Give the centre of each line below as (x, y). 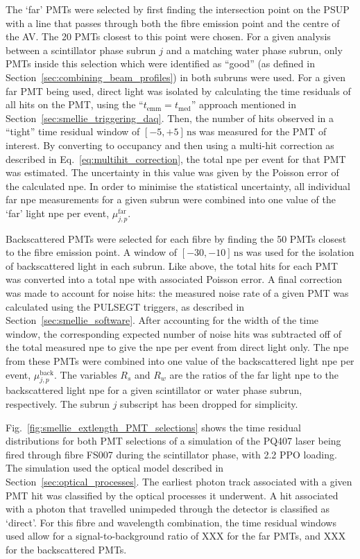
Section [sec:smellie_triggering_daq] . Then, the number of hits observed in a (170, 118)
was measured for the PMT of (263, 131)
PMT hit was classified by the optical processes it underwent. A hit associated (172, 495)
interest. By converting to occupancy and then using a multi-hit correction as (170, 145)
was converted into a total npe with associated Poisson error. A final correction (174, 279)
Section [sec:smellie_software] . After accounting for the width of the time (162, 320)
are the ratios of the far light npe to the (254, 374)
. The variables (85, 374)
